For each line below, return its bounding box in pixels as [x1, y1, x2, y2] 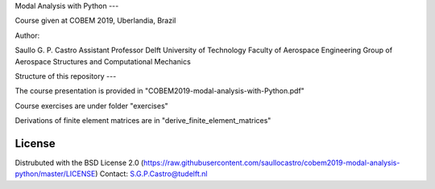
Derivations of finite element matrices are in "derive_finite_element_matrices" [14, 116, 271, 125]
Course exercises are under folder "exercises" [14, 101, 168, 110]
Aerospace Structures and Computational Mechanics [14, 56, 191, 66]
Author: [14, 31, 40, 40]
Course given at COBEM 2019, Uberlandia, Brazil [14, 16, 176, 26]
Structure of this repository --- [14, 71, 117, 80]
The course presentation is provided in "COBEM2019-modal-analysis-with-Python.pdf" [14, 86, 305, 96]
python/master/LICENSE [14, 169, 96, 179]
